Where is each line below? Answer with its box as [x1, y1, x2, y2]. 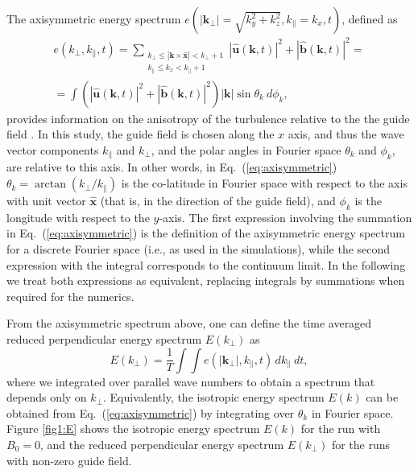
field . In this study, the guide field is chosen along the [6, 126, 275, 142]
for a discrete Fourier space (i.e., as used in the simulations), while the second [6, 241, 391, 258]
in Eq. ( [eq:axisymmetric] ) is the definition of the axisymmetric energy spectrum [6, 225, 405, 241]
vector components [6, 142, 99, 159]
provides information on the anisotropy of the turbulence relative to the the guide [6, 109, 410, 126]
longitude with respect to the [6, 208, 150, 225]
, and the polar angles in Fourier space [151, 142, 341, 159]
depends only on [6, 389, 87, 406]
